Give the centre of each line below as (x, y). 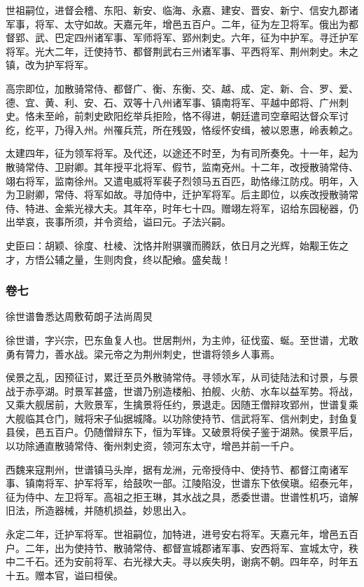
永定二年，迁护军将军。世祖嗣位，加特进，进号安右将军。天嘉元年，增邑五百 (182, 534)
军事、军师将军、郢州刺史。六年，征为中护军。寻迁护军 (231, 37)
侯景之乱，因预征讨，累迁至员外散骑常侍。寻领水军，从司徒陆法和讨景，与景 (182, 377)
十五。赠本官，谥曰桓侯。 (64, 575)
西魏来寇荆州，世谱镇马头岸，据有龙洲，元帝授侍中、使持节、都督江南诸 (172, 469)
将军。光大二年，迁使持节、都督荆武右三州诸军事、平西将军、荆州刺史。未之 (182, 51)
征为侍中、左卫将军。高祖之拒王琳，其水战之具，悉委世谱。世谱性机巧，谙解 (182, 496)
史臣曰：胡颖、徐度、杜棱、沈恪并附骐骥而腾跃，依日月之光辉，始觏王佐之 (177, 245)
